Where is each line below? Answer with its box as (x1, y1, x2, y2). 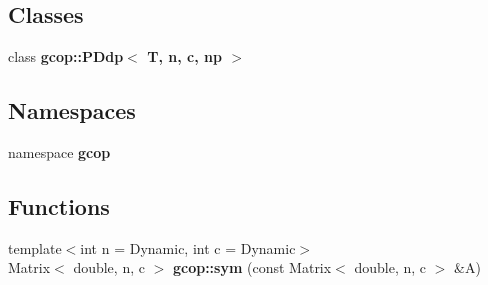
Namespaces (8, 95, 136, 126)
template (8, 237, 62, 258)
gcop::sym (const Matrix (172, 257, 332, 278)
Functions (8, 190, 110, 221)
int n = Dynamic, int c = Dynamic (80, 237, 296, 258)
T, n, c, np (147, 46, 222, 67)
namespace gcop (8, 142, 111, 162)
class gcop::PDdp (8, 46, 124, 67)
